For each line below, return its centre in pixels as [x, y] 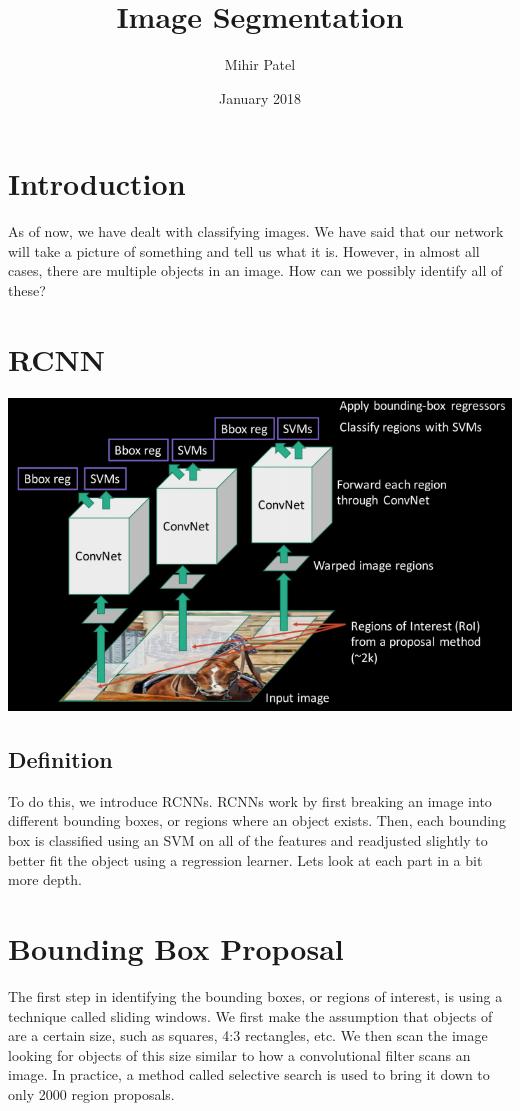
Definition [60, 759]
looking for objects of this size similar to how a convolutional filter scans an [239, 1054]
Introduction [97, 183]
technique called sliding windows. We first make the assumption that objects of [250, 1015]
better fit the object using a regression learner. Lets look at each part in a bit [245, 859]
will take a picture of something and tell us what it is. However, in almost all [244, 250]
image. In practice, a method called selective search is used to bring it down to [249, 1074]
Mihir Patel [260, 64]
